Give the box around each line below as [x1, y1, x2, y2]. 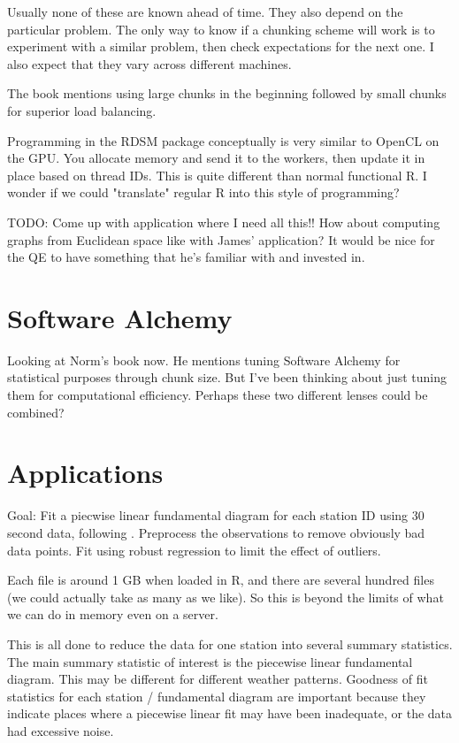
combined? [7, 402, 65, 421]
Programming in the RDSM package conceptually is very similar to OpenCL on [7, 131, 440, 149]
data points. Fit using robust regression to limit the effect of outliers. [7, 540, 381, 559]
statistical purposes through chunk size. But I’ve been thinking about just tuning [7, 368, 448, 387]
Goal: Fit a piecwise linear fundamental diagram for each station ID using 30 [7, 506, 425, 525]
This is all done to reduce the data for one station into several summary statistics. [7, 634, 453, 653]
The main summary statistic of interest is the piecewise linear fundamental [7, 652, 413, 670]
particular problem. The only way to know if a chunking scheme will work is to [7, 19, 435, 38]
